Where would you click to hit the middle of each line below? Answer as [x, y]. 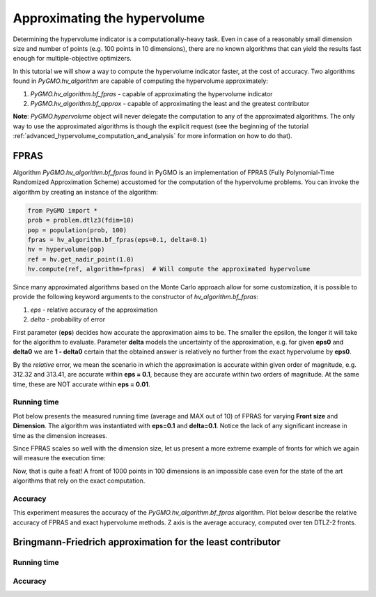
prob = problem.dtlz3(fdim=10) [81, 220]
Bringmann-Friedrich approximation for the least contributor [147, 542]
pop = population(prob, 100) [77, 230]
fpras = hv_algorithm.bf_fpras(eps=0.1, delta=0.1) [118, 240]
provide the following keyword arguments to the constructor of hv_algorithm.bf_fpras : [136, 297]
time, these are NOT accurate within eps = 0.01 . [81, 384]
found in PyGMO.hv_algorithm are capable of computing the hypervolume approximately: [140, 81]
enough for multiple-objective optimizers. [72, 59]
